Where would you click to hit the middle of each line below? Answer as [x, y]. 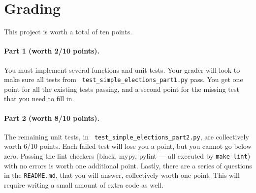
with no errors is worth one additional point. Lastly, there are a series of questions [128, 165]
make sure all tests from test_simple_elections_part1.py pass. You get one [124, 79]
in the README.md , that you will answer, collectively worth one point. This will [122, 175]
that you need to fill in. [39, 98]
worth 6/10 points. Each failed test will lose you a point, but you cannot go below [128, 146]
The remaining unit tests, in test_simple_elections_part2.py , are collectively [127, 136]
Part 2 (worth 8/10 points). [52, 118]
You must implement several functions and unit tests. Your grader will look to [122, 69]
